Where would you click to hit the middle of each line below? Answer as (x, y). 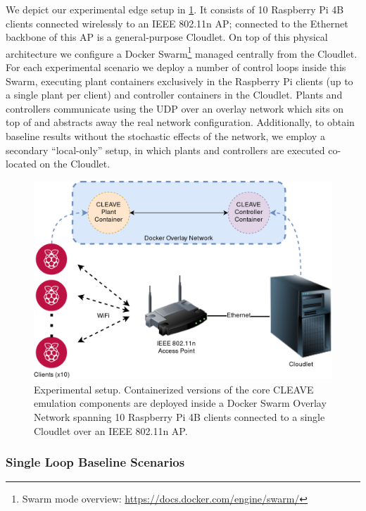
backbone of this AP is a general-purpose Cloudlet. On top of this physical (167, 37)
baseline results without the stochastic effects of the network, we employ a (165, 136)
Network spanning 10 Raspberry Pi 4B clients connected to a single (179, 416)
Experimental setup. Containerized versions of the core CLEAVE (174, 389)
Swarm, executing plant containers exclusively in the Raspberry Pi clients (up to (179, 81)
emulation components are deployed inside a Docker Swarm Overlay (180, 403)
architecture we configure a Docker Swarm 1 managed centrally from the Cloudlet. (182, 52)
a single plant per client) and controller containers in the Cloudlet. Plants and (174, 95)
